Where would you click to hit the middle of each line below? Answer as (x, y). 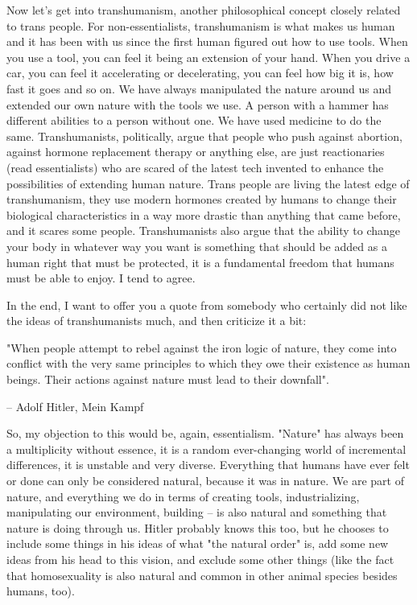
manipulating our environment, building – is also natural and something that (197, 512)
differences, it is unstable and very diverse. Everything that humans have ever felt (208, 465)
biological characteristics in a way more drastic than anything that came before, (204, 214)
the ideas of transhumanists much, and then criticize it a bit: (157, 321)
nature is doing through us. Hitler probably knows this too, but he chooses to (198, 527)
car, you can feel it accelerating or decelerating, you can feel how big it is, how (200, 73)
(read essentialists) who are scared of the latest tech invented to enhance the (195, 167)
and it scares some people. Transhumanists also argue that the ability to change (204, 230)
